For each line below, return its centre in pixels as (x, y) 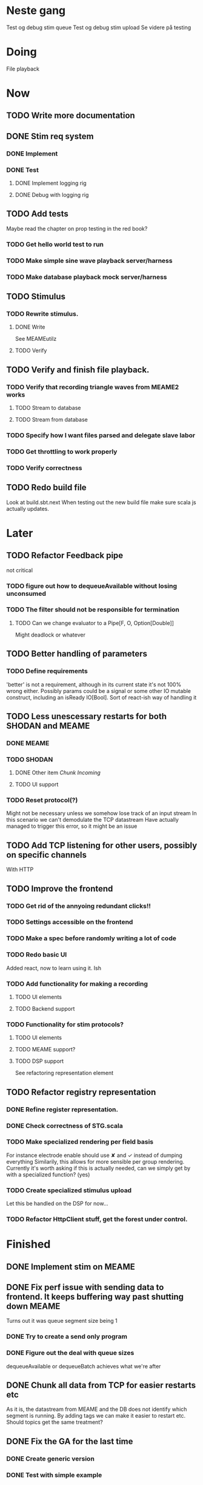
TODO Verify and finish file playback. (78, 370)
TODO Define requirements (47, 671)
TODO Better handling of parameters (77, 654)
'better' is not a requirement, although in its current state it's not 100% (94, 684)
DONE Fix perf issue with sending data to (85, 1287)
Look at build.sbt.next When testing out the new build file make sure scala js (101, 502)
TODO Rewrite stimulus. (42, 313)
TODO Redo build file (46, 487)
